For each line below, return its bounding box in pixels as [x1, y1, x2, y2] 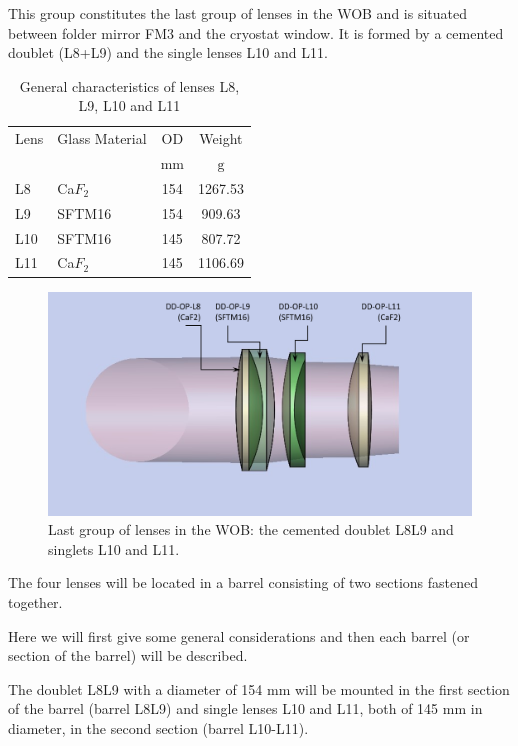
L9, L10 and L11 [78, 95, 181, 116]
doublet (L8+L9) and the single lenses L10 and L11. [8, 42, 328, 63]
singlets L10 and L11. [48, 538, 180, 559]
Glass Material [57, 128, 147, 149]
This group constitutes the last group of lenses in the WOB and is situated [8, 3, 467, 23]
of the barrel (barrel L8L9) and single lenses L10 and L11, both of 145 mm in [8, 698, 483, 719]
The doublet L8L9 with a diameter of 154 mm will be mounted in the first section [8, 678, 510, 699]
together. [8, 591, 63, 612]
